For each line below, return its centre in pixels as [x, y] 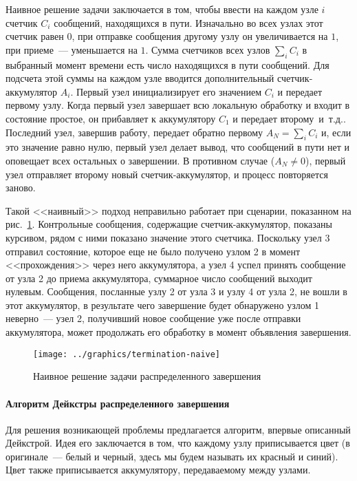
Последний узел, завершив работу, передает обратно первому [134, 132]
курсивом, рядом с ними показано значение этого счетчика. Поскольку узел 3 [168, 237]
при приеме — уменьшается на [72, 49]
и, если [336, 132]
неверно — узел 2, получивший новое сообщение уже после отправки [153, 318]
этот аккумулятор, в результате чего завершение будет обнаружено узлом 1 [162, 304]
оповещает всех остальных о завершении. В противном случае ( [140, 160]
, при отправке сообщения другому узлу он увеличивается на [200, 36]
